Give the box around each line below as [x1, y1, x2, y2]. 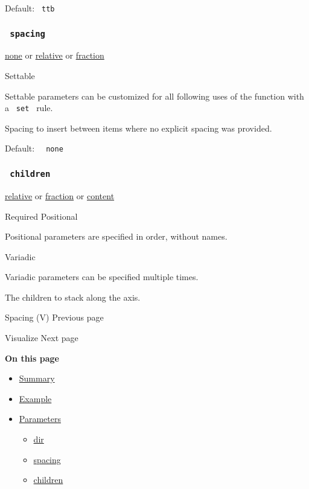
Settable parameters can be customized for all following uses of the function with [5, 89, 304, 102]
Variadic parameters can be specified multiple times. [5, 270, 199, 283]
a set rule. [5, 101, 53, 114]
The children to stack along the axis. [5, 290, 141, 303]
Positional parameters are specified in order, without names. [5, 230, 228, 243]
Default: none [5, 142, 63, 155]
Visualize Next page [5, 331, 78, 344]
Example [19, 392, 52, 404]
